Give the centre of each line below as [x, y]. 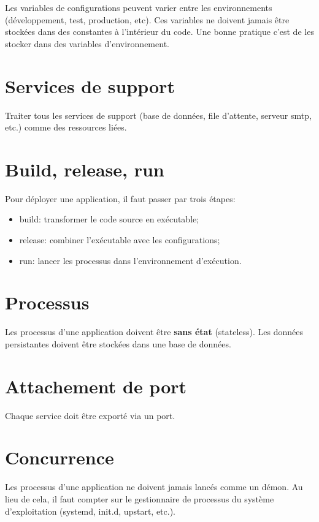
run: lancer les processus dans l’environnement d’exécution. [130, 260]
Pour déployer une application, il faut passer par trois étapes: [120, 198]
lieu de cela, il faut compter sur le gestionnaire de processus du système [140, 498]
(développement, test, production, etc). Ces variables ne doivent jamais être [147, 19]
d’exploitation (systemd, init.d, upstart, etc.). [90, 511]
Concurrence [60, 457]
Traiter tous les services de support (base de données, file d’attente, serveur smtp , [158, 115]
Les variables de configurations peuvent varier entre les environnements [139, 7]
